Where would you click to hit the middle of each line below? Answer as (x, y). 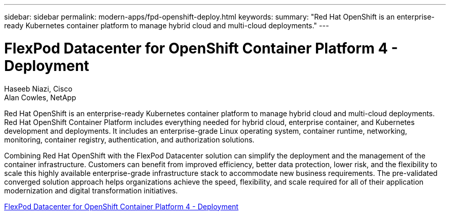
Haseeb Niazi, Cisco (38, 88)
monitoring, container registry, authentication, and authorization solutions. (129, 139)
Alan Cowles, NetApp (40, 97)
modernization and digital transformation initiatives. (91, 190)
